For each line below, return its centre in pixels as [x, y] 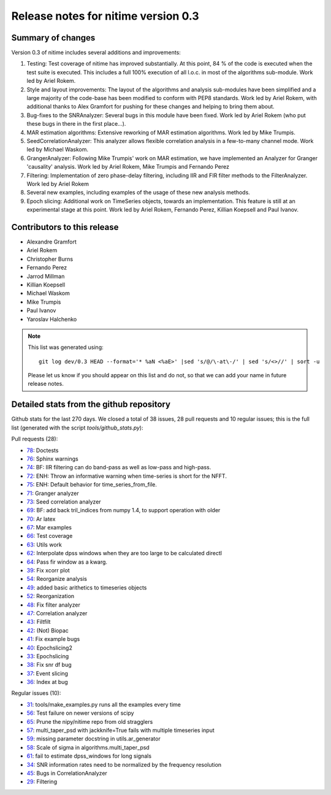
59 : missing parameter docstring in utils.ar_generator [93, 739]
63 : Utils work [44, 544]
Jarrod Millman [46, 276]
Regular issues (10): [36, 693]
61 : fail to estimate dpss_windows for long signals [89, 756]
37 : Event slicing [48, 673]
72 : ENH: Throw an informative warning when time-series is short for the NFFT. [127, 476]
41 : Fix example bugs [53, 639]
